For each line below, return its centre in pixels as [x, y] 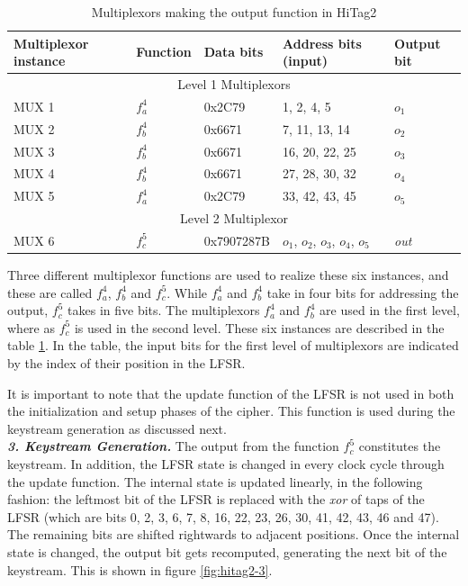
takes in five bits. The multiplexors [164, 310]
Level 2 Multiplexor [234, 218]
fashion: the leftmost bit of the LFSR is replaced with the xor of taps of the [216, 499]
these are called [50, 292]
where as [31, 327]
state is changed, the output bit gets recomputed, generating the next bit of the [227, 551]
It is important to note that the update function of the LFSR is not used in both [231, 393]
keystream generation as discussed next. [117, 428]
